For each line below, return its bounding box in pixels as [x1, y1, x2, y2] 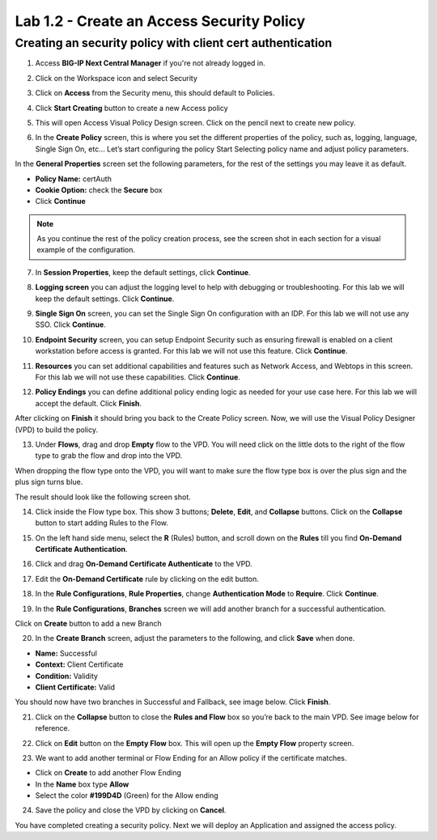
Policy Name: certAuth [35, 174, 112, 184]
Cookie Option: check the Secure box [35, 185, 163, 194]
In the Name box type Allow [35, 779, 129, 789]
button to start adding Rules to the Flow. [35, 518, 169, 528]
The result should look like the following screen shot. [15, 492, 192, 502]
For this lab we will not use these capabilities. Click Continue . [35, 372, 240, 382]
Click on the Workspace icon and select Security [35, 73, 198, 83]
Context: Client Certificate [35, 660, 124, 669]
